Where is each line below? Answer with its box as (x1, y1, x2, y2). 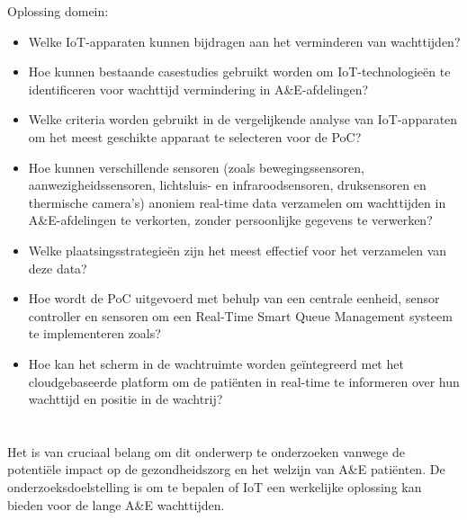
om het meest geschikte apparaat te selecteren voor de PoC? (28, 127, 362, 146)
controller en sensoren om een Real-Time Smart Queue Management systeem (28, 306, 453, 325)
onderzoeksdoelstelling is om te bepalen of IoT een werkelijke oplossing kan (7, 478, 422, 497)
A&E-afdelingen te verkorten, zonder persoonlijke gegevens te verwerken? (28, 211, 433, 229)
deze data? (28, 258, 87, 277)
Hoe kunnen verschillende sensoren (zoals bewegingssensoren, (28, 157, 364, 176)
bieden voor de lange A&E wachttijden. (7, 495, 225, 514)
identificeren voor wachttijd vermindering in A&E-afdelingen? (28, 79, 369, 98)
